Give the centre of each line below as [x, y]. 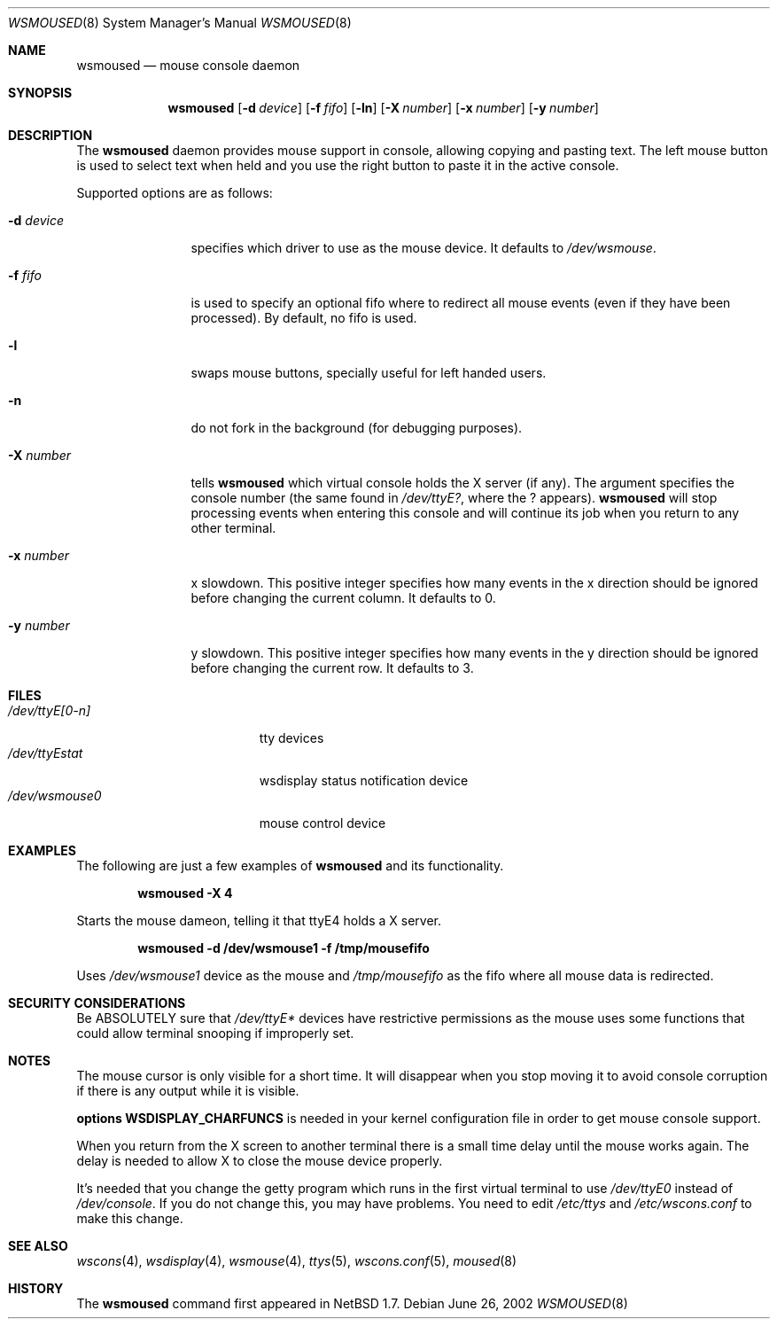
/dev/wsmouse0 [55, 796]
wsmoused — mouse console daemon [188, 65]
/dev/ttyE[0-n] [50, 710]
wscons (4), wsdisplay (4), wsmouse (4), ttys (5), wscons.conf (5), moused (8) [297, 1261]
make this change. [130, 1218]
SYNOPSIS [40, 93]
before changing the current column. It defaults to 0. [343, 598]
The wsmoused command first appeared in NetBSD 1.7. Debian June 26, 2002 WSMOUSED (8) [352, 1303]
